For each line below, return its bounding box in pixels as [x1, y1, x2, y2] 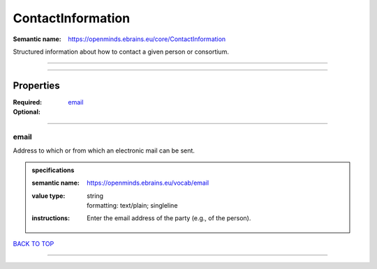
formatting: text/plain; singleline [87, 201, 178, 209]
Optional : [13, 108, 41, 116]
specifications [31, 166, 75, 174]
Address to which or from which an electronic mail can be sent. [13, 146, 195, 155]
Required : [13, 98, 42, 106]
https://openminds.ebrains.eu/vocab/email [87, 178, 209, 187]
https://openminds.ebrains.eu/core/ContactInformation [68, 35, 226, 43]
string [87, 192, 104, 200]
